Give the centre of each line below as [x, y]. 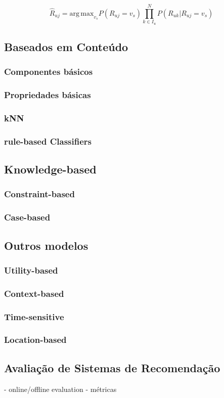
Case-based [27, 217]
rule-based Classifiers [48, 141]
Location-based [35, 340]
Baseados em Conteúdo [66, 46]
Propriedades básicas [48, 95]
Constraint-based [39, 194]
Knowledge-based [50, 169]
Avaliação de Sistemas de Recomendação [112, 367]
